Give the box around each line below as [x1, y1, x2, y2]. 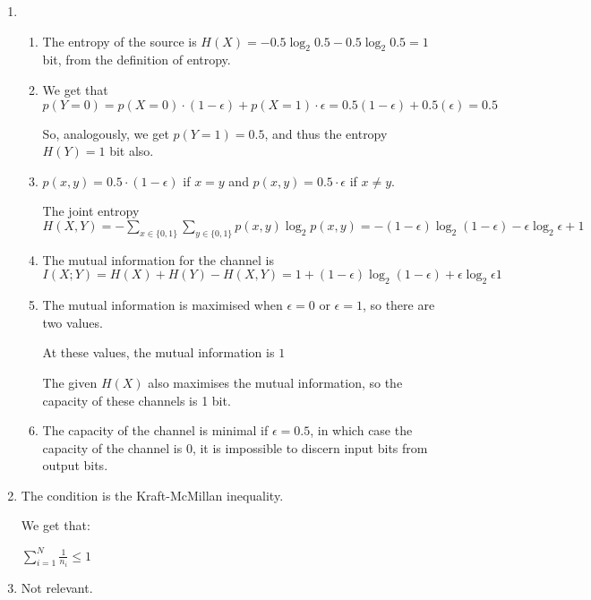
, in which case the [310, 421, 413, 440]
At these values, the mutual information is [42, 343, 275, 362]
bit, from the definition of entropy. [42, 50, 231, 69]
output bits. [42, 456, 108, 475]
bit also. [109, 141, 154, 160]
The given [42, 373, 98, 391]
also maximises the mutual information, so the [148, 373, 403, 391]
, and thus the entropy [264, 124, 388, 142]
